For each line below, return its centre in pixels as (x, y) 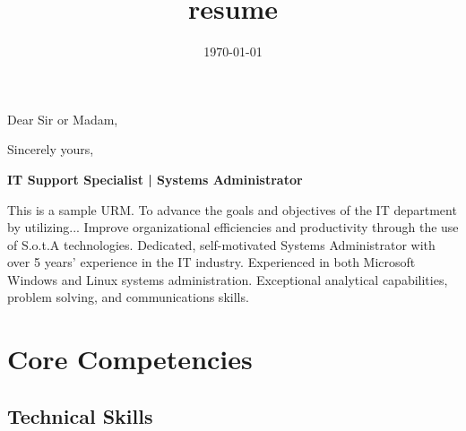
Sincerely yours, (51, 149)
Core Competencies (130, 359)
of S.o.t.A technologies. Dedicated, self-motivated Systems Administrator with (221, 244)
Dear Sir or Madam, (63, 119)
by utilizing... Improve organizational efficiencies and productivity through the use (233, 227)
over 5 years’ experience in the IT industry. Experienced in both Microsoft (211, 262)
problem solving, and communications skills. (128, 297)
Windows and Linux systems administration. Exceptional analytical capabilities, (228, 279)
